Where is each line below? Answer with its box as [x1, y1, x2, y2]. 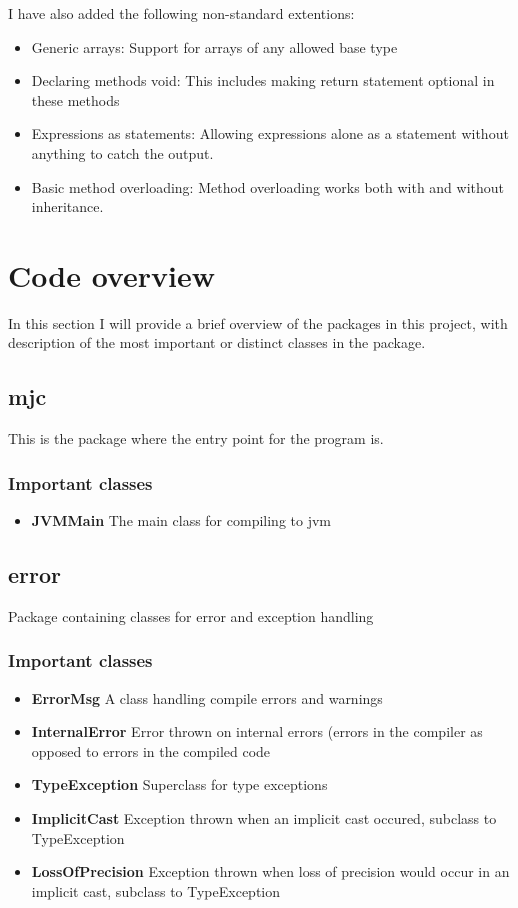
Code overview [8, 254, 215, 295]
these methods [31, 89, 120, 110]
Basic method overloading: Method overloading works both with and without [31, 176, 505, 197]
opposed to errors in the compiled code [31, 740, 271, 761]
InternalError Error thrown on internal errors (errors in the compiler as [31, 721, 483, 742]
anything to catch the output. [31, 142, 214, 163]
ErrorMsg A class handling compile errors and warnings [31, 687, 383, 708]
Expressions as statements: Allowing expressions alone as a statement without [31, 123, 509, 144]
